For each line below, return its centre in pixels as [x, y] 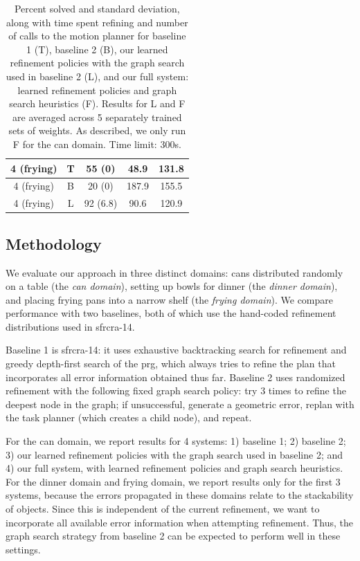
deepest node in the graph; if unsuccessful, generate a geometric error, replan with [180, 404]
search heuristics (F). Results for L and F [97, 103]
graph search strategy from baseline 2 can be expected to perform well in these [173, 536]
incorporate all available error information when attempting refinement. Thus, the [180, 522]
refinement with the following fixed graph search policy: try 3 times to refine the [176, 390]
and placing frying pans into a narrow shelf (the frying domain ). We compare [170, 299]
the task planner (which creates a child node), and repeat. [129, 417]
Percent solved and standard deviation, [97, 8]
